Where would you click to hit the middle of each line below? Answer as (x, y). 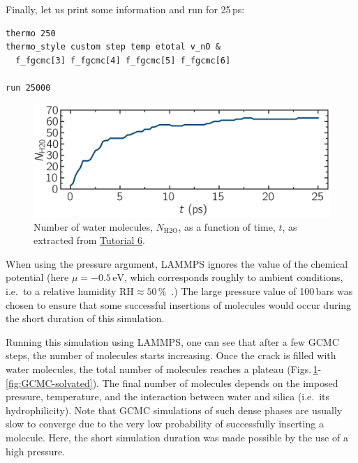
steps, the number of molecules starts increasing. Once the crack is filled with (171, 355)
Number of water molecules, (93, 226)
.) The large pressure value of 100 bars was (262, 291)
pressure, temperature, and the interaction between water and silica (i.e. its (168, 396)
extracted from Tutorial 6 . (89, 240)
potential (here (37, 277)
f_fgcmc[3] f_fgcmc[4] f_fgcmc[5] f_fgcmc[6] (123, 60)
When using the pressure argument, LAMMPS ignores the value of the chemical (177, 263)
